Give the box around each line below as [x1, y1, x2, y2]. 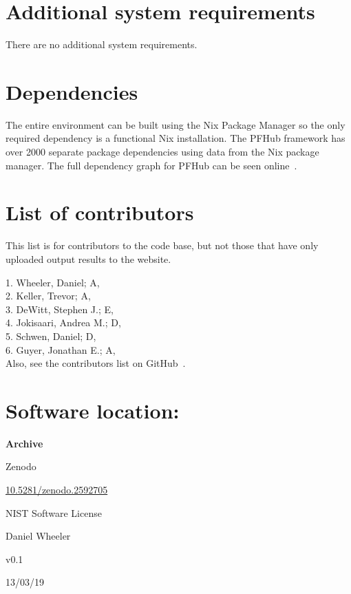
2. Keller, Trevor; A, [6, 288, 91, 303]
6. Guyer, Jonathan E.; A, [6, 342, 116, 357]
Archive [6, 436, 43, 450]
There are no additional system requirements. [6, 37, 198, 52]
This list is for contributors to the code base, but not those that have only [6, 238, 319, 253]
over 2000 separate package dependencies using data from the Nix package [6, 145, 319, 159]
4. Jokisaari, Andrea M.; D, [6, 315, 121, 330]
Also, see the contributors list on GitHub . [6, 356, 186, 370]
